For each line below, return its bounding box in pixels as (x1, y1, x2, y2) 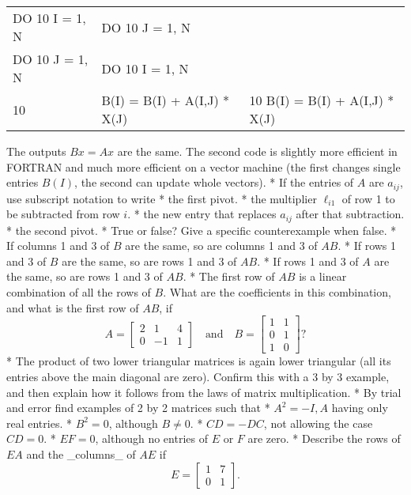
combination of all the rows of (6, 284, 151, 300)
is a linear (299, 268, 347, 285)
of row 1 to (341, 190, 395, 206)
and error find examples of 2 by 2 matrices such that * (6, 399, 270, 416)
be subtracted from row (6, 206, 120, 222)
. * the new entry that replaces (127, 206, 277, 222)
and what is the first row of (6, 299, 139, 316)
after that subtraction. (296, 206, 405, 222)
